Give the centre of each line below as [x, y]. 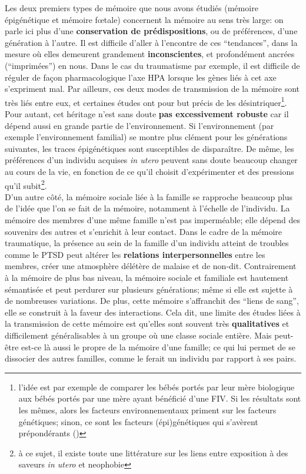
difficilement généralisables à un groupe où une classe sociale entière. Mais [138, 335]
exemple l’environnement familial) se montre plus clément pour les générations [146, 137]
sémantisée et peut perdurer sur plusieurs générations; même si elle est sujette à [149, 289]
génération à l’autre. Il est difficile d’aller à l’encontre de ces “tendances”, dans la [151, 42]
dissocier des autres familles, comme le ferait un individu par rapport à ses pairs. [151, 358]
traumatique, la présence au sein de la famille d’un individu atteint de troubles [147, 243]
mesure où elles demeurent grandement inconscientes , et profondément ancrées [150, 54]
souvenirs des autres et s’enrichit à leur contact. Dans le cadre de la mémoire [143, 231]
